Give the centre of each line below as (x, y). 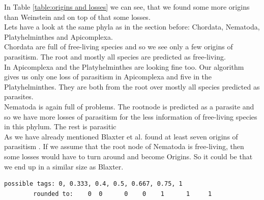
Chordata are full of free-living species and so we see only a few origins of (119, 47)
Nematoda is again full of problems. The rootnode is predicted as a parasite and (129, 106)
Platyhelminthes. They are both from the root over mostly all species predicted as (132, 86)
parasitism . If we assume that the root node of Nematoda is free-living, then (124, 146)
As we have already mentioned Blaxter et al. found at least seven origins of (121, 136)
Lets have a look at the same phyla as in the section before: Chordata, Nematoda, (132, 27)
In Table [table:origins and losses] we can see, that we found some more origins (127, 7)
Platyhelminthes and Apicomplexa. (58, 36)
